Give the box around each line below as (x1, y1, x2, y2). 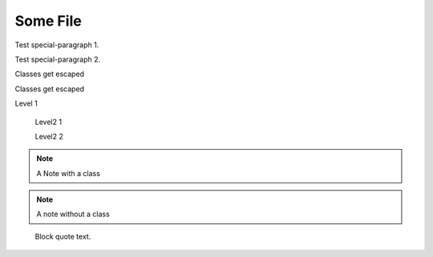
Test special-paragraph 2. (14, 54, 100, 64)
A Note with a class (36, 168, 100, 178)
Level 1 (14, 98, 38, 108)
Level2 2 (34, 131, 63, 141)
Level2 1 (34, 117, 63, 126)
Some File (14, 12, 82, 30)
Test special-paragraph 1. (14, 40, 99, 50)
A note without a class (36, 209, 110, 219)
